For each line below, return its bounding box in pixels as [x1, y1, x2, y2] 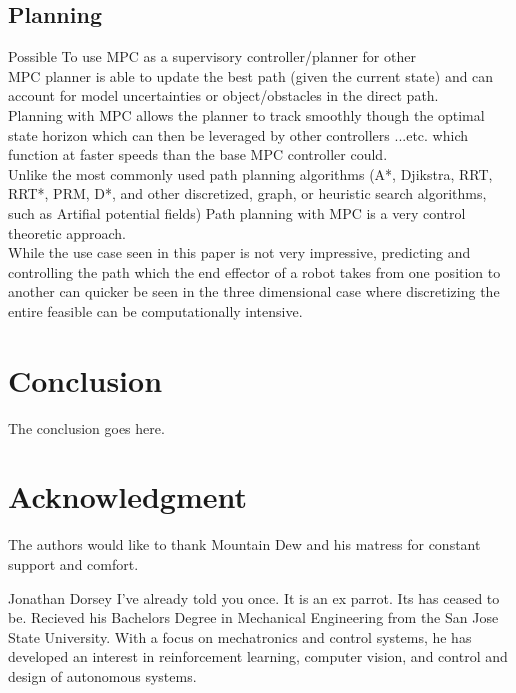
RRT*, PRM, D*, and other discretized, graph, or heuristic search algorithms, [8, 183, 487, 204]
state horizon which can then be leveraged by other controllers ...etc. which [8, 124, 468, 145]
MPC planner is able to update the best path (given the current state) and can [8, 65, 494, 86]
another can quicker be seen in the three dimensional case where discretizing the [8, 281, 500, 302]
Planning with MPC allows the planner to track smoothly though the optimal [8, 104, 485, 125]
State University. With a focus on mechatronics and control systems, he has [8, 626, 472, 647]
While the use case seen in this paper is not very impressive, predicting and [8, 242, 471, 263]
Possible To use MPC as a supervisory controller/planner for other [8, 46, 416, 67]
